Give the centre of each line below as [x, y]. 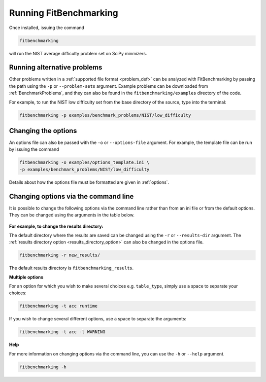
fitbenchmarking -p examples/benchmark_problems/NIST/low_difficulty [105, 115]
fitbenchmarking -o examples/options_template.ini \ [84, 162]
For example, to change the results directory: [56, 226]
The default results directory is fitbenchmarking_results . [71, 268]
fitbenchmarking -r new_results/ [60, 255]
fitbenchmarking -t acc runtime [59, 306]
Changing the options [43, 131]
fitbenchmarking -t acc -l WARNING [62, 332]
